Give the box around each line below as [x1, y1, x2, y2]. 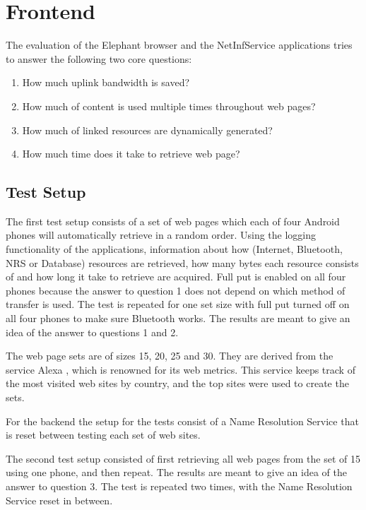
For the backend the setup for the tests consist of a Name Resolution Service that [6, 413, 359, 428]
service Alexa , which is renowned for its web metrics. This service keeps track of [6, 362, 355, 376]
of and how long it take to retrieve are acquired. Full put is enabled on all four [6, 269, 346, 284]
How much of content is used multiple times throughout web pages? [22, 98, 316, 113]
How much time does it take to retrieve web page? [22, 146, 240, 161]
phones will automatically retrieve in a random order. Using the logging [6, 227, 317, 242]
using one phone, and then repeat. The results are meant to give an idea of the [6, 465, 347, 480]
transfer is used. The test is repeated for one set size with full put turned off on [6, 297, 350, 312]
